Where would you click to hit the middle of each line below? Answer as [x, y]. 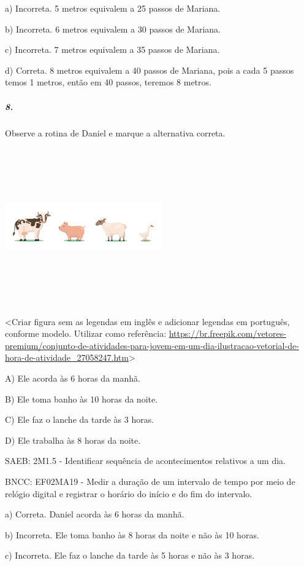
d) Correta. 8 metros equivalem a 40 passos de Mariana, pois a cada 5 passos [150, 70]
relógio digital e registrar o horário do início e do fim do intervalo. [129, 493]
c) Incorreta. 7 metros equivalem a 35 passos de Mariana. [112, 49]
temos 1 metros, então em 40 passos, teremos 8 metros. [108, 82]
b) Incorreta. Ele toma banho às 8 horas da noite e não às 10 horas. [132, 534]
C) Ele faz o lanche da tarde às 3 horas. [80, 419]
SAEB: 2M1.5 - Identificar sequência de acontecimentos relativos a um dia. [145, 461]
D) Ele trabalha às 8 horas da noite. [73, 440]
